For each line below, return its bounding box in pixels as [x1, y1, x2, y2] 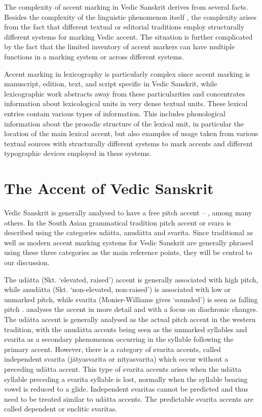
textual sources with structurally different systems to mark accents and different [4, 138, 253, 148]
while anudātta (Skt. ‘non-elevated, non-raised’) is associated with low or [4, 284, 231, 295]
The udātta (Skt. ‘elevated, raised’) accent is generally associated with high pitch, [4, 274, 258, 284]
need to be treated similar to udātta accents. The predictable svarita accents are [4, 393, 254, 404]
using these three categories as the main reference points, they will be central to [4, 247, 252, 258]
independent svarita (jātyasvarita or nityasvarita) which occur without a [4, 354, 229, 364]
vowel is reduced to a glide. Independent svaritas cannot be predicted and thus [4, 383, 248, 394]
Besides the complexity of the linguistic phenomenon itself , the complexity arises [4, 11, 257, 22]
